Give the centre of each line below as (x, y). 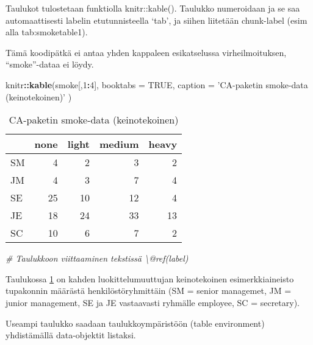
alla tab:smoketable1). (47, 32)
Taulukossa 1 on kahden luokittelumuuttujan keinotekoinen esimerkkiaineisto (150, 278)
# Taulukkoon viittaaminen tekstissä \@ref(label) (97, 258)
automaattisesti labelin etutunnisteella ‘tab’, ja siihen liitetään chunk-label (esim (156, 20)
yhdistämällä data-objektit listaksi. (71, 335)
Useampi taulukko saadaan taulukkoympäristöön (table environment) (135, 323)
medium (119, 144)
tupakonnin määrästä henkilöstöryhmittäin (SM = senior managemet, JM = (149, 291)
